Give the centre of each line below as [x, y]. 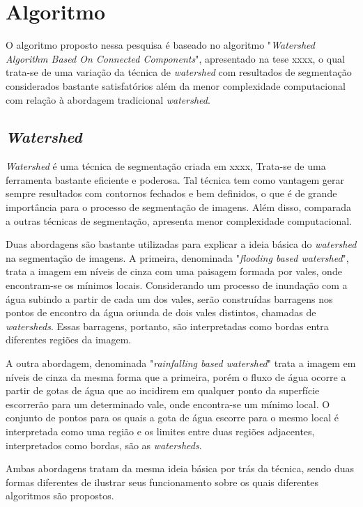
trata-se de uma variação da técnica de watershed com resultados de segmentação [179, 72]
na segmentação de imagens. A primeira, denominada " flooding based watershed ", [177, 257]
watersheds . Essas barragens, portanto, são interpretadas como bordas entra [167, 326]
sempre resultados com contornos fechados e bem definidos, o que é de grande [171, 193]
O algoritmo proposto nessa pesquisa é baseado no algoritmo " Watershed [160, 45]
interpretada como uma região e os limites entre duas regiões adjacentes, [160, 431]
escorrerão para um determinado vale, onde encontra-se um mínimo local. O [168, 404]
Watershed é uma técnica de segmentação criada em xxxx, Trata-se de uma [166, 166]
